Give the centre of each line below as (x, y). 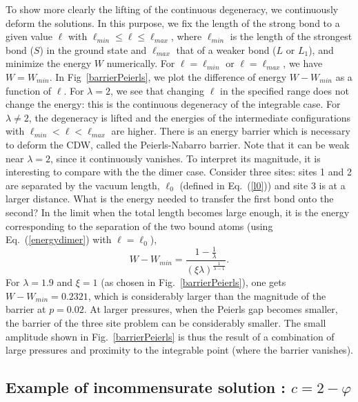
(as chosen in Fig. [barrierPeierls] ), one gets (193, 282)
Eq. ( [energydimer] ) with (59, 239)
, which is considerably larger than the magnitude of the (207, 295)
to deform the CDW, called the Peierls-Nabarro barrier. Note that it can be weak (178, 144)
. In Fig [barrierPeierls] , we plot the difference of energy (168, 76)
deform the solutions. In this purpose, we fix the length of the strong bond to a (173, 22)
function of (29, 90)
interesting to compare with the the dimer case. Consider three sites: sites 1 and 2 (179, 172)
